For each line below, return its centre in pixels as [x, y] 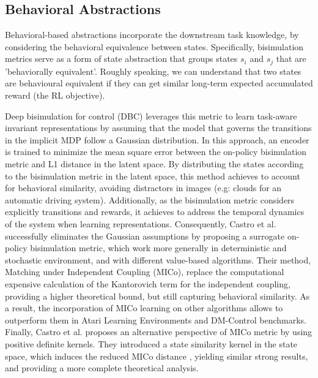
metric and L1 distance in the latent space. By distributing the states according [154, 164]
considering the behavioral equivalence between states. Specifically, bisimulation [154, 46]
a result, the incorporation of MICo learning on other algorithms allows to [144, 308]
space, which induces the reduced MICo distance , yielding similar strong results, [157, 356]
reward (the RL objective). [55, 95]
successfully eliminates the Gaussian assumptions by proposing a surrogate [145, 236]
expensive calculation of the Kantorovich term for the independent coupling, [148, 283]
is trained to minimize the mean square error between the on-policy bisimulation [156, 152]
